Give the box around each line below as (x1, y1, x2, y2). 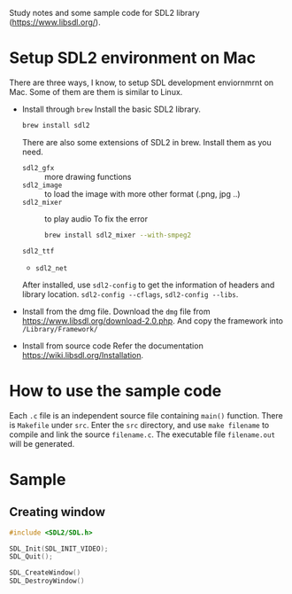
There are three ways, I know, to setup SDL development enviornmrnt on (9, 77, 274, 88)
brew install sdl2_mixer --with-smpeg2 (43, 231, 192, 239)
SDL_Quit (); (9, 552, 53, 561)
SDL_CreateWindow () (9, 568, 81, 577)
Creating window (9, 504, 106, 520)
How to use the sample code (9, 380, 222, 401)
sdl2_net (35, 263, 68, 273)
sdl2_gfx (21, 163, 55, 172)
